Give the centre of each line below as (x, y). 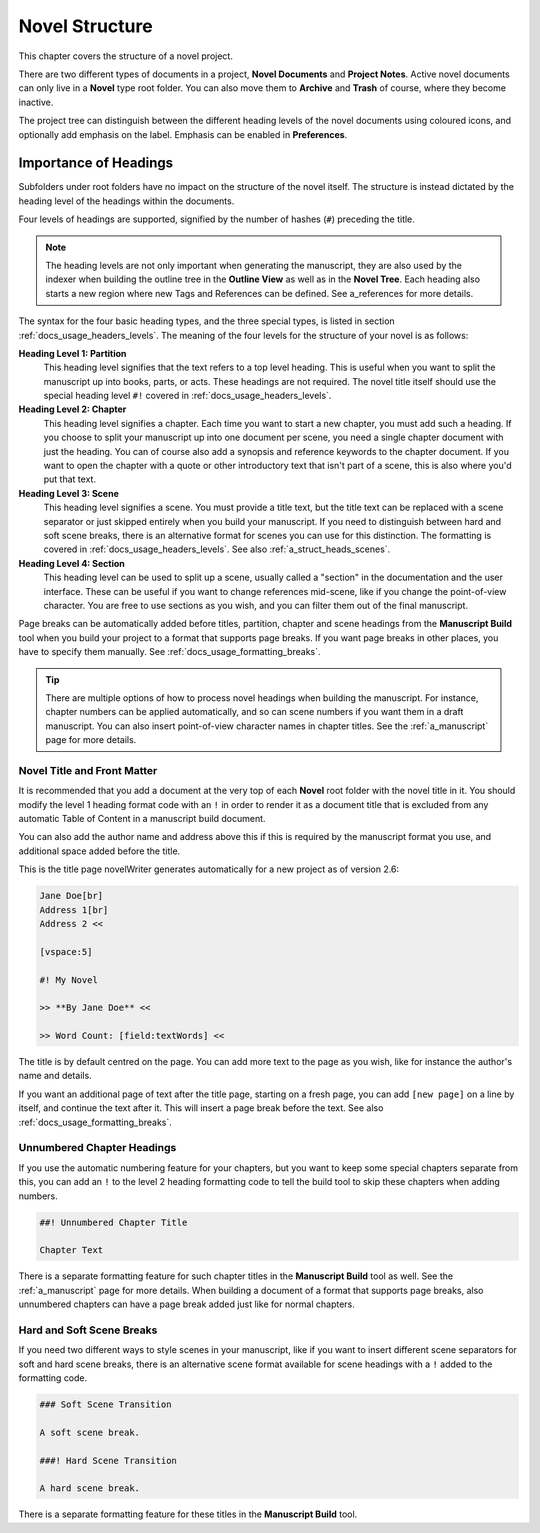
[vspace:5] (66, 951)
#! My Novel (69, 979)
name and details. (55, 1076)
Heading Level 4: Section (71, 563)
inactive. (36, 102)
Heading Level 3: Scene (68, 493)
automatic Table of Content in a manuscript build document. (142, 818)
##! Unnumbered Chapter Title (113, 1222)
